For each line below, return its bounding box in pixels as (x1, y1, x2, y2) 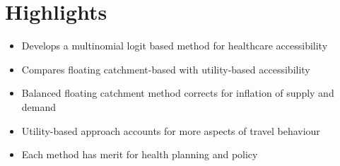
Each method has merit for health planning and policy (21, 147, 258, 162)
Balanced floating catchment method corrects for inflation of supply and (21, 85, 334, 100)
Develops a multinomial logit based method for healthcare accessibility (21, 38, 328, 53)
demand (21, 99, 57, 114)
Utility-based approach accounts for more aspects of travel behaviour (21, 123, 320, 138)
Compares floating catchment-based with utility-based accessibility (21, 61, 310, 76)
